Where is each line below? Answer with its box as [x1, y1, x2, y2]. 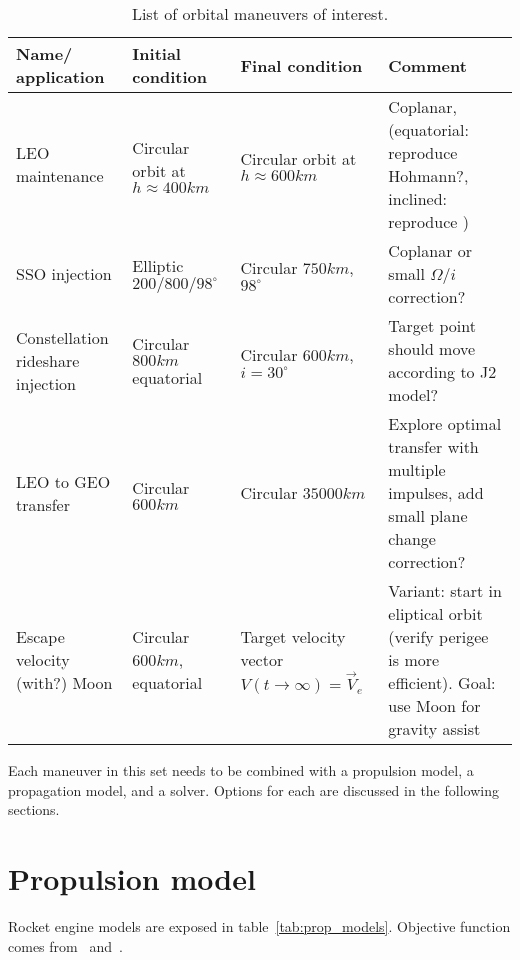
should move [388, 337, 476, 360]
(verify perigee [388, 625, 489, 648]
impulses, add [388, 481, 484, 504]
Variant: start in [388, 579, 502, 602]
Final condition [240, 53, 363, 77]
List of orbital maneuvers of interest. [131, 2, 389, 25]
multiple [388, 458, 446, 481]
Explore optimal [388, 412, 502, 435]
